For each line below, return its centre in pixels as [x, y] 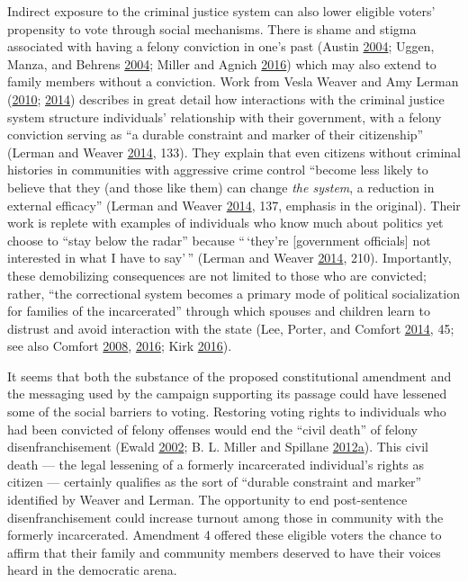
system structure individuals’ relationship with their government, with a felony [225, 116]
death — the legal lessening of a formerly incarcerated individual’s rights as [216, 464]
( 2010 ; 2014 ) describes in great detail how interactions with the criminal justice [226, 98]
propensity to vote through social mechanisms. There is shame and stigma [212, 28]
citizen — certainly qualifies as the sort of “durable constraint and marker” [215, 482]
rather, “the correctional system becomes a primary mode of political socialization [234, 293]
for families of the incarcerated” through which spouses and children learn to [219, 311]
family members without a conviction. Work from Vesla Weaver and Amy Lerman [233, 81]
